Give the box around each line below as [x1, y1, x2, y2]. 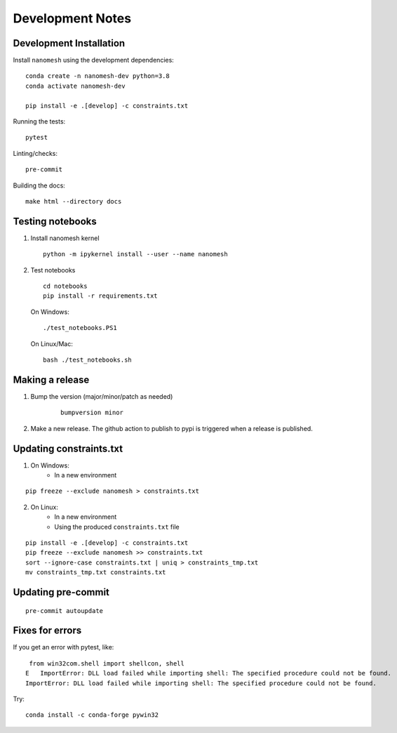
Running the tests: [13, 117, 66, 126]
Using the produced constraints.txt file [54, 522, 180, 531]
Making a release [13, 374, 90, 385]
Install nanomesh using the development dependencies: [13, 56, 175, 65]
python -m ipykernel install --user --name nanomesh [43, 250, 228, 258]
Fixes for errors [13, 625, 82, 637]
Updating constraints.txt [13, 442, 123, 454]
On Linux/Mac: [30, 339, 73, 348]
